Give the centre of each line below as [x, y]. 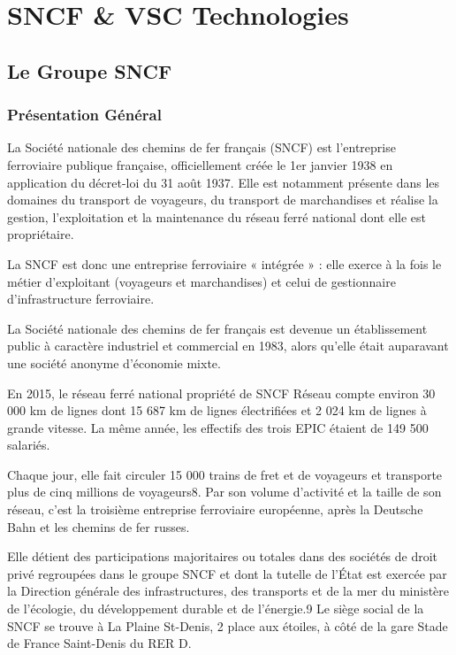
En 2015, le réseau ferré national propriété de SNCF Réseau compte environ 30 [221, 393]
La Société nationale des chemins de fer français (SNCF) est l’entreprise [201, 147]
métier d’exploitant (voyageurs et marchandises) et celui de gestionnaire [201, 281]
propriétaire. [41, 234]
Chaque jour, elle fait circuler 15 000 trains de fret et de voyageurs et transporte [225, 474]
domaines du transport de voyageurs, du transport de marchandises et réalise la [223, 200]
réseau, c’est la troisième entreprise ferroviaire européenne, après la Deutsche [215, 509]
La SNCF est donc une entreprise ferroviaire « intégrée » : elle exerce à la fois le [224, 263]
